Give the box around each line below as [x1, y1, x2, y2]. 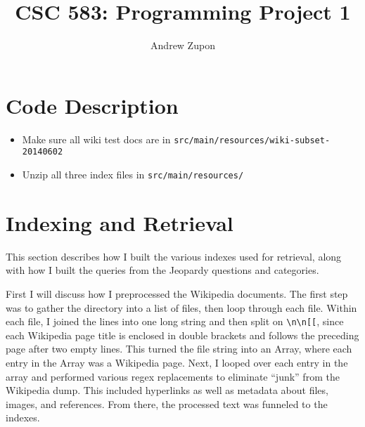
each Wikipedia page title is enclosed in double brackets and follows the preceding [6, 327, 359, 342]
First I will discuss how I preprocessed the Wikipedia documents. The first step [6, 286, 348, 301]
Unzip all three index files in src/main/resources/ [22, 166, 244, 181]
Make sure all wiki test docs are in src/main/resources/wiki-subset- [22, 131, 331, 146]
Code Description [6, 91, 179, 119]
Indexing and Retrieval [6, 208, 233, 237]
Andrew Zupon [151, 38, 215, 53]
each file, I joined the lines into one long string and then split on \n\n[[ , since [6, 314, 344, 329]
